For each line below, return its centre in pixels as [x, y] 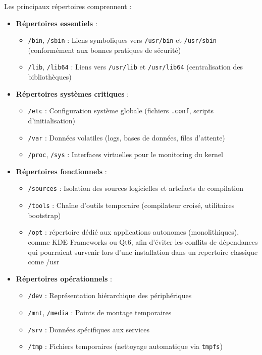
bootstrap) [44, 215]
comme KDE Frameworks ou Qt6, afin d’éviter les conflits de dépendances [143, 242]
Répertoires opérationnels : [64, 278]
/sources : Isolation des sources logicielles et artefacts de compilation [136, 188]
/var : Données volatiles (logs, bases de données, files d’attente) [126, 137]
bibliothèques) [50, 77]
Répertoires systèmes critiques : [72, 93]
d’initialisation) [52, 120]
